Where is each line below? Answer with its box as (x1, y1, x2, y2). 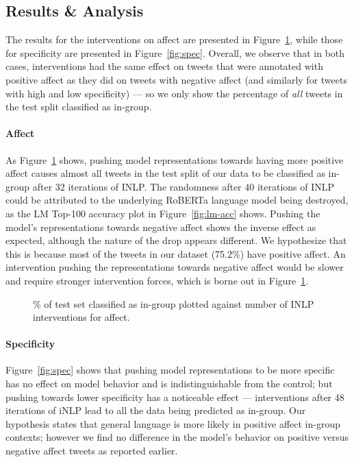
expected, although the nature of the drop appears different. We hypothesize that (5, 233, 347, 247)
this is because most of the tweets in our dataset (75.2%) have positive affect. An (5, 246, 346, 260)
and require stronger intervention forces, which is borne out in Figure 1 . (5, 273, 309, 287)
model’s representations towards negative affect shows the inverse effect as (5, 219, 316, 234)
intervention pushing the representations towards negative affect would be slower (5, 260, 344, 274)
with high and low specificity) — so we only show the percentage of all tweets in (5, 86, 343, 100)
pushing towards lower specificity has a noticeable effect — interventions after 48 (5, 389, 344, 404)
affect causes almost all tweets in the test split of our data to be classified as (5, 166, 325, 180)
